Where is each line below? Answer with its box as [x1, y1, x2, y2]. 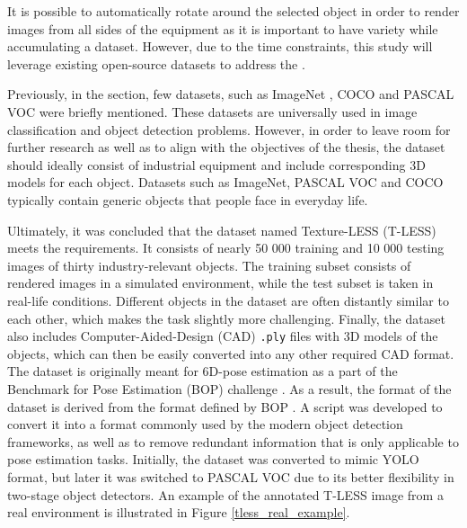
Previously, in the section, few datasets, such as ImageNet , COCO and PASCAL [7, 85, 454, 103]
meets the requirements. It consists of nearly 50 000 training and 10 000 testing [7, 238, 445, 257]
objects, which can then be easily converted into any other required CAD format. [7, 344, 454, 362]
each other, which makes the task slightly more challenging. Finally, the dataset [7, 309, 445, 327]
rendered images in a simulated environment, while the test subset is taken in [7, 273, 434, 292]
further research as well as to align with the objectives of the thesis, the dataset [7, 138, 445, 157]
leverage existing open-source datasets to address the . [7, 54, 305, 73]
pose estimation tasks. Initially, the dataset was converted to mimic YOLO [7, 450, 419, 469]
